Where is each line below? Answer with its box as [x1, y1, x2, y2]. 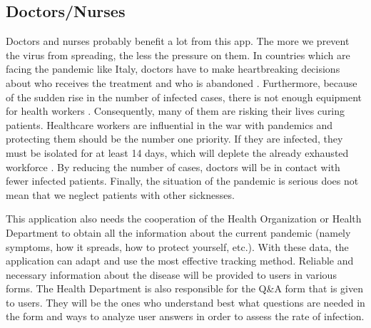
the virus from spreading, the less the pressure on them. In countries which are [6, 47, 350, 62]
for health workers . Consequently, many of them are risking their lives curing [6, 103, 345, 118]
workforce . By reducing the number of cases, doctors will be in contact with [6, 159, 340, 174]
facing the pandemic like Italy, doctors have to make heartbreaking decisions [6, 61, 340, 76]
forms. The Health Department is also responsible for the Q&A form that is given [6, 281, 363, 296]
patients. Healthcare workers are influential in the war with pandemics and [6, 117, 333, 132]
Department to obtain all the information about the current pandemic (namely [6, 225, 351, 240]
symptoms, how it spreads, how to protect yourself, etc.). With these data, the [6, 239, 349, 254]
